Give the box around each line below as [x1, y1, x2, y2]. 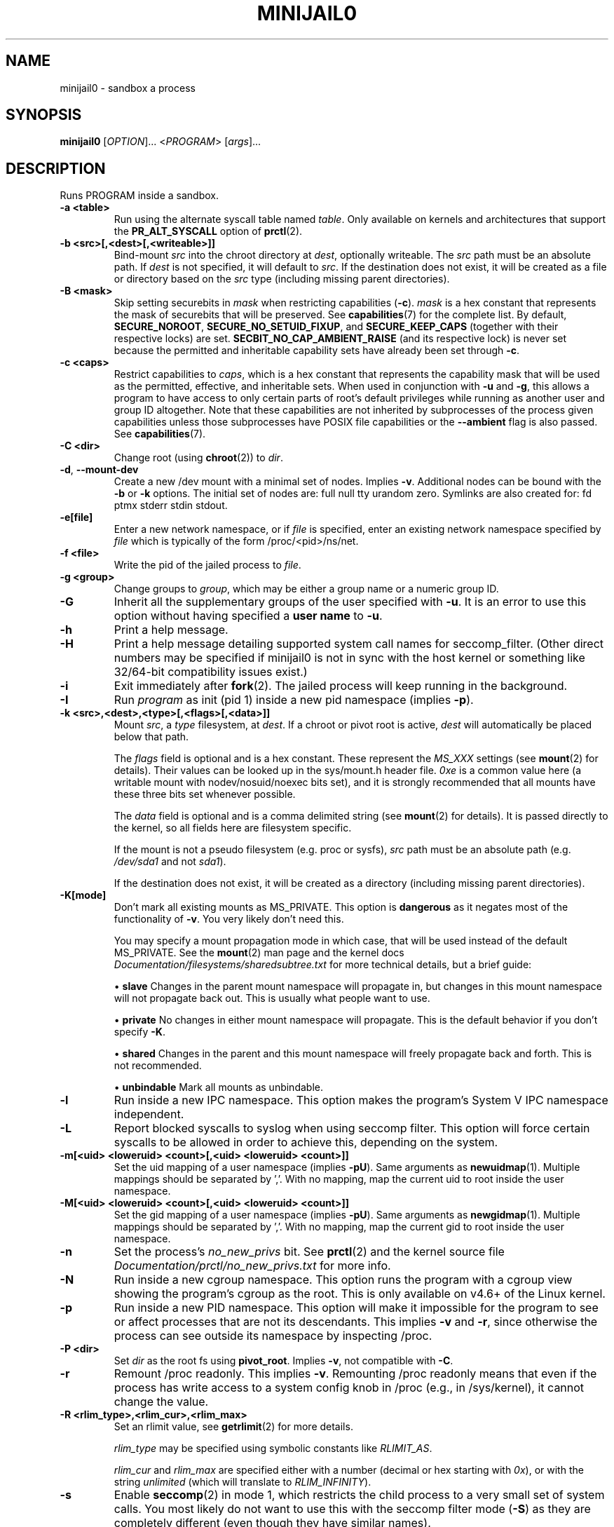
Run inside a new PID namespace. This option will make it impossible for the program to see [114, 1301, 599, 1315]
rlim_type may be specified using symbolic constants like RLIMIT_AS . [114, 1442, 432, 1455]
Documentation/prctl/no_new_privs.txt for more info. [114, 1258, 391, 1273]
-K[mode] [60, 889, 107, 902]
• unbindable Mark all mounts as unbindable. [114, 1081, 323, 1094]
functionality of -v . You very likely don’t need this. [114, 913, 344, 925]
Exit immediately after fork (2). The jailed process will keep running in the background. [114, 679, 568, 693]
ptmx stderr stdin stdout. [114, 499, 228, 512]
